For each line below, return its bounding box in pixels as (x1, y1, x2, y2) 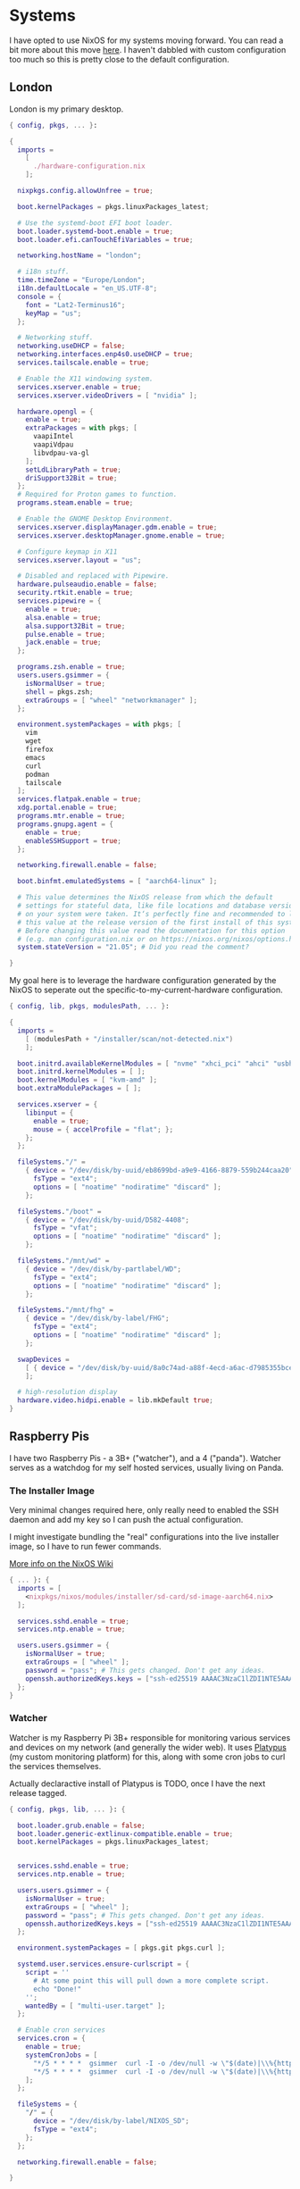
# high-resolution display (17, 1388, 118, 1397)
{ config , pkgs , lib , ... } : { (9, 1805, 126, 1814)
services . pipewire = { (17, 597, 102, 606)
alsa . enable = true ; (25, 613, 102, 622)
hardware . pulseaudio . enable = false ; (17, 580, 158, 589)
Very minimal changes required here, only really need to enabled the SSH (9, 1505, 279, 1516)
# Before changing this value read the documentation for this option (17, 926, 286, 935)
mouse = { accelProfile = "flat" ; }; (32, 1124, 174, 1134)
